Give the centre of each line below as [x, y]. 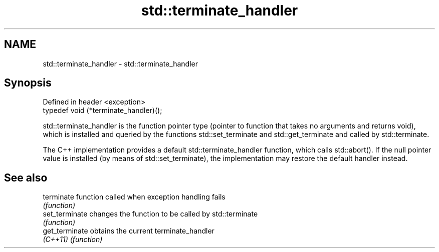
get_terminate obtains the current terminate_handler [129, 231]
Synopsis [28, 83]
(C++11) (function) [73, 239]
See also [26, 177]
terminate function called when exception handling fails [134, 197]
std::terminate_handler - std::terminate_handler [120, 63]
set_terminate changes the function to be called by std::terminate [150, 214]
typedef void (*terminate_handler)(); [102, 110]
